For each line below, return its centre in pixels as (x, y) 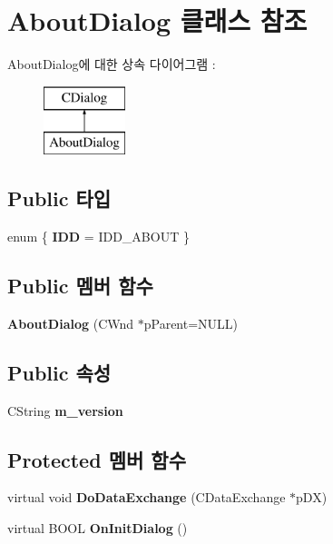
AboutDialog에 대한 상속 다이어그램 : (112, 64)
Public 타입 (59, 198)
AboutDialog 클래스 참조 (157, 20)
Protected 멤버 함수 (97, 459)
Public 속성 (59, 372)
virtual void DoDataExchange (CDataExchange (147, 497)
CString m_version (65, 410)
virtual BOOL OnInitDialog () (98, 528)
